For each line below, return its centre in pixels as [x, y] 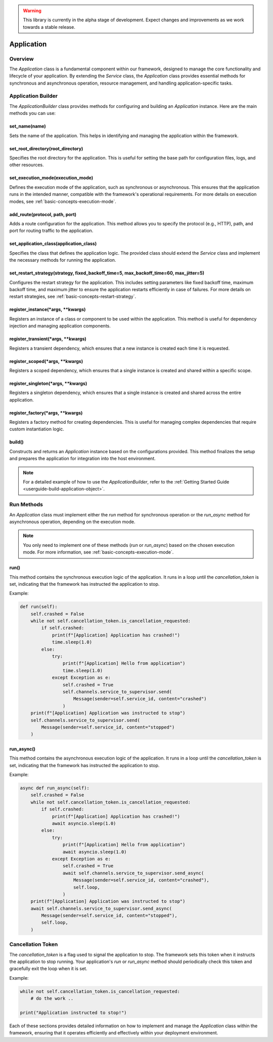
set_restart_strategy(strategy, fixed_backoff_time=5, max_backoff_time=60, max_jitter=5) [107, 273]
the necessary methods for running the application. [63, 260]
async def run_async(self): [55, 788]
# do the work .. [52, 998]
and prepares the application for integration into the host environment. [83, 459]
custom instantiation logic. [37, 429]
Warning [32, 11]
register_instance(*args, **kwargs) [48, 309]
